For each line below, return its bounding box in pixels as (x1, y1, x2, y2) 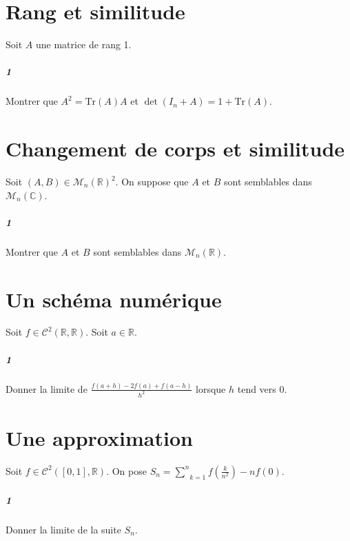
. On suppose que (115, 174, 189, 188)
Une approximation (6, 424, 193, 451)
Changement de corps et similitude (6, 134, 345, 163)
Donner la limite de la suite (6, 522, 121, 536)
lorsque (196, 381, 226, 396)
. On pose (106, 463, 147, 478)
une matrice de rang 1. (35, 37, 132, 52)
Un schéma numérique (6, 285, 222, 313)
